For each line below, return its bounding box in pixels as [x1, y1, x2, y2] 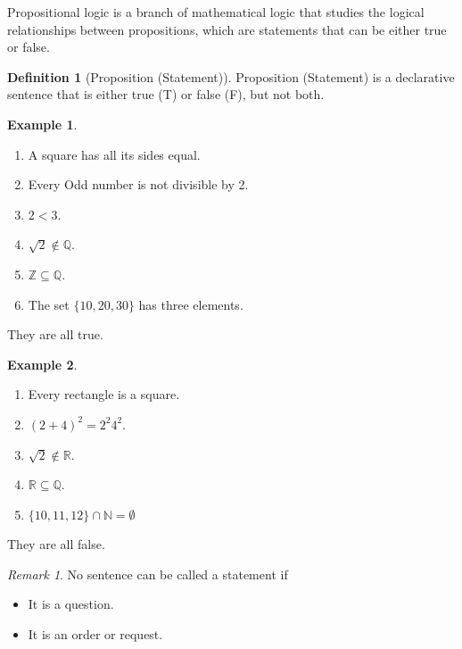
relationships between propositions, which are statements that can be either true [7, 20, 447, 38]
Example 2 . [7, 354, 78, 373]
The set [28, 295, 70, 313]
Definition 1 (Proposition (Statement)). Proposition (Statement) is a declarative [7, 67, 455, 86]
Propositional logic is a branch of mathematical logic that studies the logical [7, 3, 425, 21]
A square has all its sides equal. [28, 145, 201, 163]
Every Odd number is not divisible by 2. [28, 175, 249, 194]
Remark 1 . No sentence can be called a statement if [7, 564, 288, 583]
